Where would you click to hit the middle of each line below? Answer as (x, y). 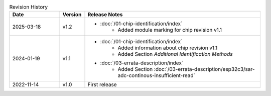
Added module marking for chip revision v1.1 (170, 30)
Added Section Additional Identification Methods (175, 54)
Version (72, 15)
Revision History (28, 7)
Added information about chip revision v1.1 (168, 48)
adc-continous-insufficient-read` (156, 75)
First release (102, 84)
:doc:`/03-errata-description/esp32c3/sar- (205, 69)
